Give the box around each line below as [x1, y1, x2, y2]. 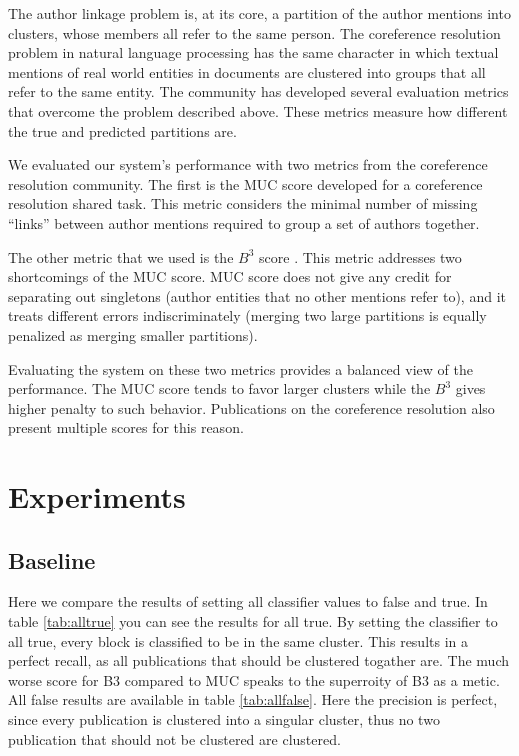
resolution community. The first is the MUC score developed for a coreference [8, 173, 483, 194]
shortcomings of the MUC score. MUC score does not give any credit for [8, 266, 452, 287]
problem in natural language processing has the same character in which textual [8, 42, 499, 63]
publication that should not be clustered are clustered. [8, 728, 341, 749]
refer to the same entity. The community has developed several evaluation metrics [8, 81, 509, 102]
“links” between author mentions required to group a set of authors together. [8, 212, 480, 233]
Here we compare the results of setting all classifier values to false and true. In [8, 591, 488, 612]
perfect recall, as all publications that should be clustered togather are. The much [8, 650, 510, 671]
